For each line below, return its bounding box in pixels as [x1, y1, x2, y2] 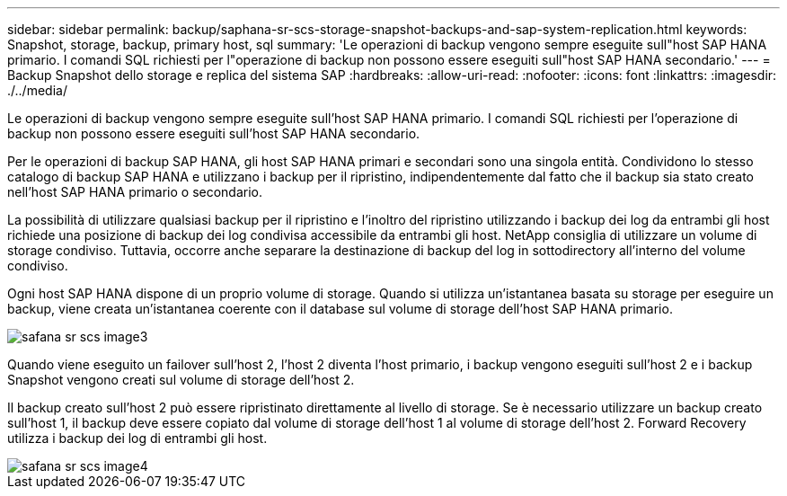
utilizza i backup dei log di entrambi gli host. [7, 430, 268, 446]
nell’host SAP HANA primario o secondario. [7, 184, 263, 199]
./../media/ [7, 83, 67, 98]
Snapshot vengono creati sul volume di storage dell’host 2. [7, 372, 355, 387]
